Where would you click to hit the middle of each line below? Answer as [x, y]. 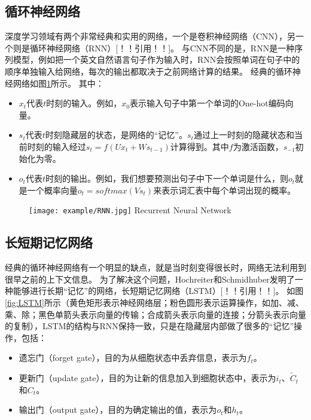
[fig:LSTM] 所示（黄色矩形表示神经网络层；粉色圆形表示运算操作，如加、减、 [154, 302]
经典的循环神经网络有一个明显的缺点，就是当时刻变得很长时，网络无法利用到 [155, 267]
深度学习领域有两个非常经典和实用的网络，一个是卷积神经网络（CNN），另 [150, 36]
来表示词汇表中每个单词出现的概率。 [225, 190]
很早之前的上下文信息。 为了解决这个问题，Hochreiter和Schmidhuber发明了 [150, 279]
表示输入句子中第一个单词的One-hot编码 [207, 103]
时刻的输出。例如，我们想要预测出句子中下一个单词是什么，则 [167, 178]
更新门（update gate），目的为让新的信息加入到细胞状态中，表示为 [147, 378]
